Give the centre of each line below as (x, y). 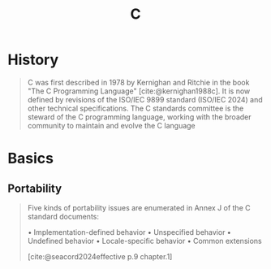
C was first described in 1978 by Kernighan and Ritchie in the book (138, 82)
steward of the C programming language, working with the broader (140, 117)
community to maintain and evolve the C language (111, 125)
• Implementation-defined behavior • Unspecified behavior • (129, 232)
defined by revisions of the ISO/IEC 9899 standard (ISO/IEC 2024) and (145, 99)
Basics (31, 158)
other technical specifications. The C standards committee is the (135, 108)
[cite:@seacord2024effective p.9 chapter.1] (100, 256)
